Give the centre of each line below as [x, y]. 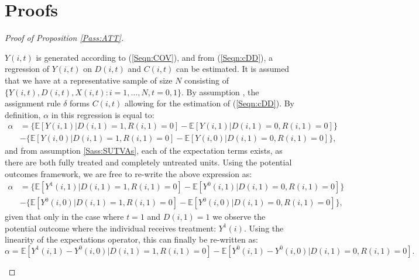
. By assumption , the [220, 91]
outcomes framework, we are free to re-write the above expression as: [128, 173]
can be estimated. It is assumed [233, 69]
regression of [27, 69]
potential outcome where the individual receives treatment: [111, 228]
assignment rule [33, 103]
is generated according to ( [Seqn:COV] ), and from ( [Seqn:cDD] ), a [154, 57]
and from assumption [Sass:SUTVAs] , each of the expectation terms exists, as [144, 151]
